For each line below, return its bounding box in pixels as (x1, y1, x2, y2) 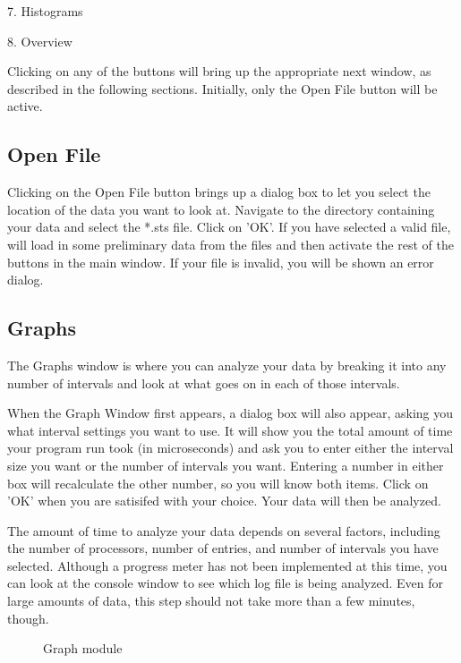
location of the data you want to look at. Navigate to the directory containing (7, 200, 435, 218)
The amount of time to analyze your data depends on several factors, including (7, 521, 440, 540)
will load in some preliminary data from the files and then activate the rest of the (7, 234, 454, 253)
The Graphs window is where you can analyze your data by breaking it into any (7, 355, 447, 374)
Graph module (43, 639, 123, 658)
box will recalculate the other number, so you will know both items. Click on (7, 473, 429, 492)
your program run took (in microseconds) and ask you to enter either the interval (7, 438, 454, 457)
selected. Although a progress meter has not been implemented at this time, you (7, 556, 448, 574)
